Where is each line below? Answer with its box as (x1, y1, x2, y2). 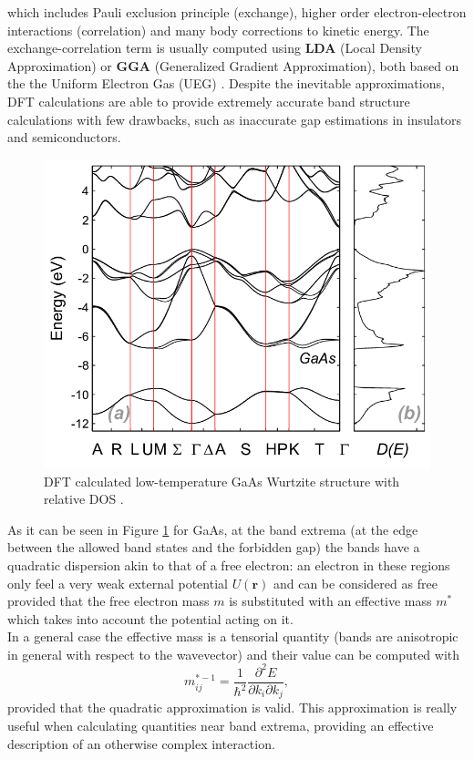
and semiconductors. (7, 128, 121, 147)
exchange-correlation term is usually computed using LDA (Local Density (7, 38, 422, 57)
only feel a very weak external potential (7, 573, 228, 592)
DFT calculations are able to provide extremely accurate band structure (7, 91, 410, 110)
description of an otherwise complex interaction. (7, 733, 275, 753)
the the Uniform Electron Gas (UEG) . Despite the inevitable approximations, (7, 74, 445, 93)
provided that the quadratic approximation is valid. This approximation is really (7, 698, 458, 717)
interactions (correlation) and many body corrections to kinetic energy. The (7, 20, 429, 39)
